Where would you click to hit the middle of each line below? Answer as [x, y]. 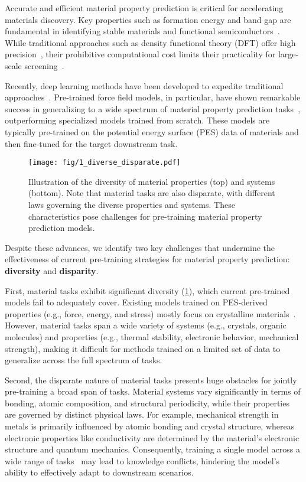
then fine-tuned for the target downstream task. [91, 143]
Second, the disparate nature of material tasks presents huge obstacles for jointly [151, 380]
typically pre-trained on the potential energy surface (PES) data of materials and [152, 131]
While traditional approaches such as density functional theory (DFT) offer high [150, 42]
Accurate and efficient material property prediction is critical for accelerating [144, 8]
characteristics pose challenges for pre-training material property [145, 216]
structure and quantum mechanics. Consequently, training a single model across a [152, 449]
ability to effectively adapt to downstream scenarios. [99, 472]
